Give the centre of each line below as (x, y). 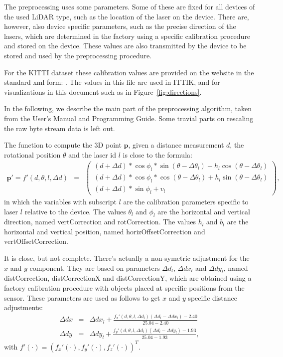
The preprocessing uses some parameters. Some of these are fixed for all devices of (130, 6)
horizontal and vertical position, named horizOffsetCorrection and (105, 231)
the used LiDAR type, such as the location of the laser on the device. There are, (127, 16)
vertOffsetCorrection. (36, 241)
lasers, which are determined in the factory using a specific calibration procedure (127, 36)
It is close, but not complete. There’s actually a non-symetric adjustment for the (127, 258)
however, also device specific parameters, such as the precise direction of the (120, 26)
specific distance (212, 297)
